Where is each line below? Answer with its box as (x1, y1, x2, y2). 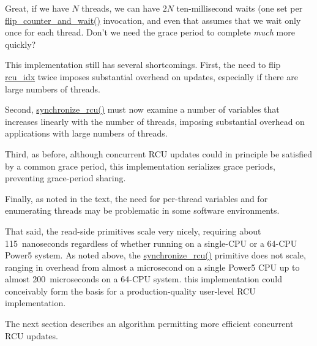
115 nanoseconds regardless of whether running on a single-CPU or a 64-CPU (5, 236, 297, 249)
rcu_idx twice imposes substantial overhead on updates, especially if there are (5, 70, 298, 83)
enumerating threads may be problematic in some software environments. (5, 204, 280, 217)
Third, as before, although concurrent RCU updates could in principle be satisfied (5, 147, 313, 160)
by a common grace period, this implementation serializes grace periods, (5, 159, 275, 172)
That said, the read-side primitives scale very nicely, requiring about (5, 224, 261, 237)
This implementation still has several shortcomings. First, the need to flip (5, 58, 281, 71)
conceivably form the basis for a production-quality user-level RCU (5, 284, 256, 297)
